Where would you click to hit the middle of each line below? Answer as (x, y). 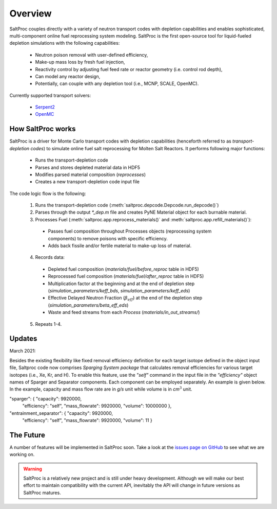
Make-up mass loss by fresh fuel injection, (80, 62)
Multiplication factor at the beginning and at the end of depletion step (121, 284)
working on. (22, 454)
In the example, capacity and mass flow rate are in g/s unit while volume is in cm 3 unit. (101, 389)
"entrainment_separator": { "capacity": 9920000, (61, 413)
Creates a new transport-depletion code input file (87, 182)
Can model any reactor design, (68, 76)
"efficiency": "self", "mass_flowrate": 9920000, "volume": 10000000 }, (97, 406)
